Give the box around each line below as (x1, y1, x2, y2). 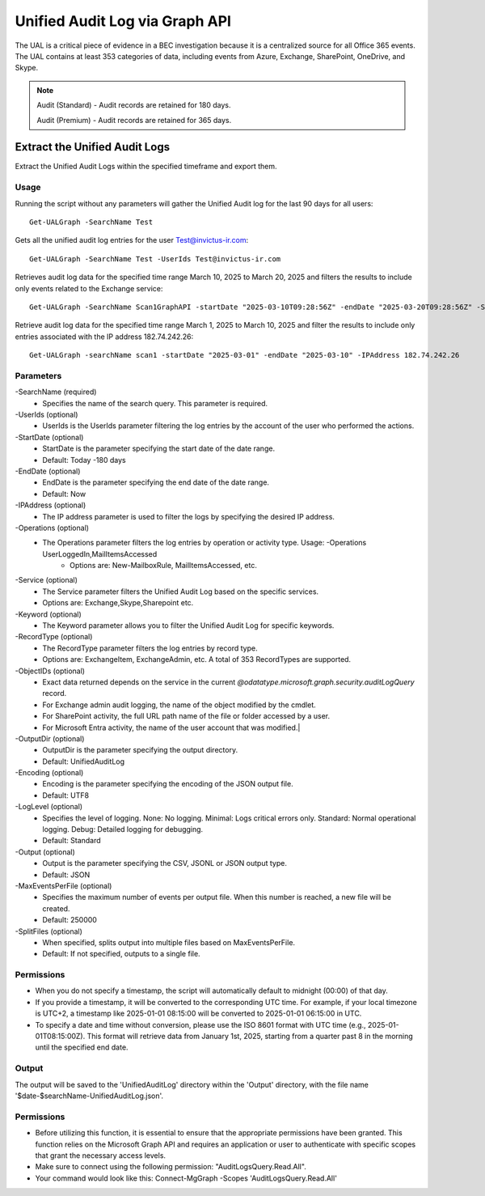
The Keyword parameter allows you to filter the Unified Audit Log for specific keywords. (42, 621, 335, 630)
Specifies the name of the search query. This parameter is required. (42, 398, 268, 408)
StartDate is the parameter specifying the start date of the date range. (42, 443, 275, 453)
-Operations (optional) (15, 523, 89, 532)
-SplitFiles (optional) (15, 927, 82, 936)
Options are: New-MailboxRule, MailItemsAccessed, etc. (70, 561, 258, 570)
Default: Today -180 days (42, 455, 126, 464)
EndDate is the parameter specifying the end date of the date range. (42, 477, 270, 487)
